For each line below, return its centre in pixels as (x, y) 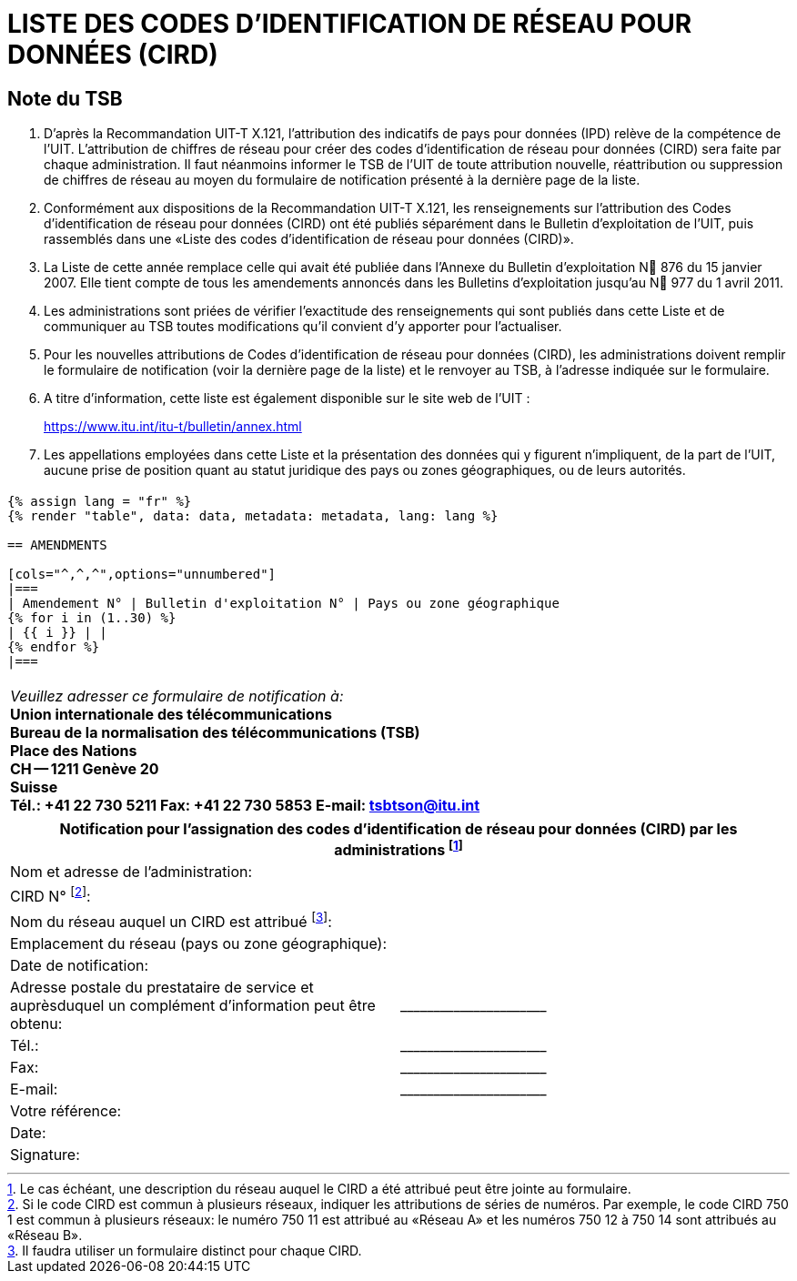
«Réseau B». (45, 1235)
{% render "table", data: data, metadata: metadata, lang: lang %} (253, 515)
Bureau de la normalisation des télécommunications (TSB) (215, 733)
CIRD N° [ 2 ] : (50, 895)
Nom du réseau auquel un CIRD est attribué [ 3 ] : (171, 920)
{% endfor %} (54, 646)
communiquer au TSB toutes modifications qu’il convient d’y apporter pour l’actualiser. (303, 327)
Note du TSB (65, 98)
